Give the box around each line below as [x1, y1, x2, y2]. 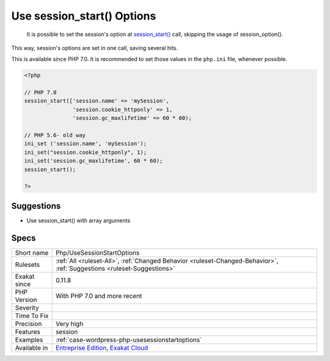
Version [15, 295, 37, 304]
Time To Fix [15, 312, 49, 320]
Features [15, 327, 41, 336]
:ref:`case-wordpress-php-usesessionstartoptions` [55, 335, 202, 344]
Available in [15, 343, 48, 352]
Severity [15, 303, 39, 312]
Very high [55, 319, 84, 328]
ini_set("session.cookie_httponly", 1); [24, 148, 147, 156]
